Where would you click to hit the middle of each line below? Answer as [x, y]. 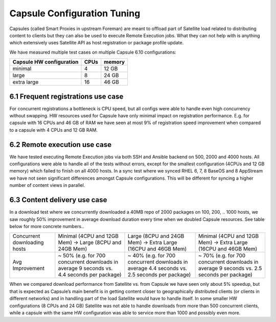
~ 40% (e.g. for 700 [152, 256]
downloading [28, 242]
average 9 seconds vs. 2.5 [230, 268]
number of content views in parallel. [47, 185]
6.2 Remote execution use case [61, 145]
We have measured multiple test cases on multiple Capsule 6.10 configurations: [93, 52]
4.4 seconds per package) [90, 275]
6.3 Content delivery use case [58, 200]
